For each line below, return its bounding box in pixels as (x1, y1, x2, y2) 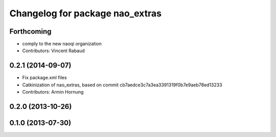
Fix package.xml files (22, 75, 67, 81)
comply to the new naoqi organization (22, 41, 102, 47)
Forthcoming (9, 27, 52, 36)
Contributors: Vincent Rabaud (22, 48, 85, 54)
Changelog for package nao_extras (9, 8, 162, 19)
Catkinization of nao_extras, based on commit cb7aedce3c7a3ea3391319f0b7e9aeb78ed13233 (22, 82, 222, 88)
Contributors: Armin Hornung (22, 89, 84, 95)
